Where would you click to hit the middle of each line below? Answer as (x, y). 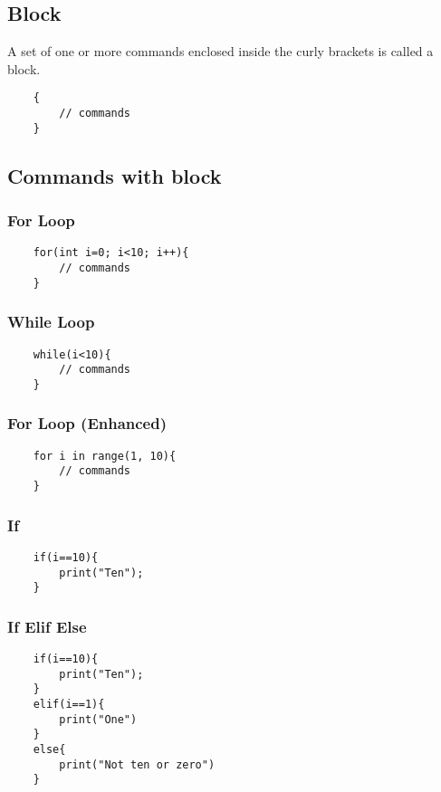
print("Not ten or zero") (137, 764)
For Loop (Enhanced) (87, 423)
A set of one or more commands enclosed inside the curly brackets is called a (220, 51)
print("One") (98, 719)
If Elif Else (47, 626)
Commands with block (115, 175)
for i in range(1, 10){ (105, 456)
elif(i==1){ (69, 705)
